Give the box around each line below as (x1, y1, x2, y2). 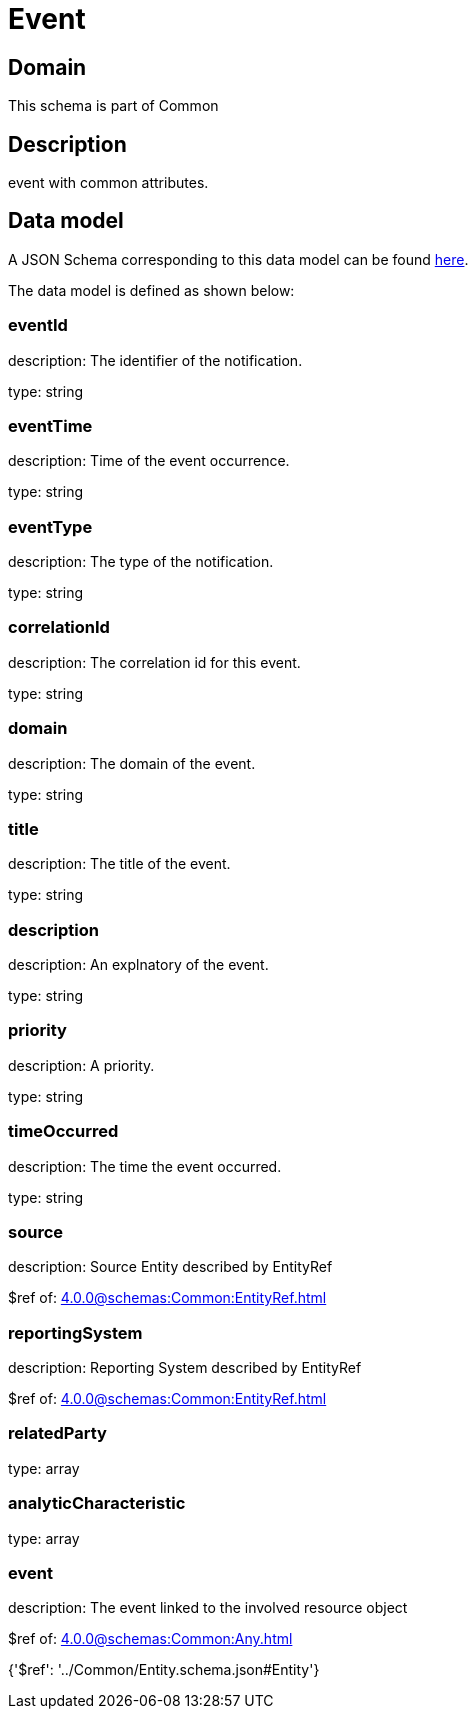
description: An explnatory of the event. (8, 956, 269, 974)
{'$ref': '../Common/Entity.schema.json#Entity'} (8, 1661, 320, 1679)
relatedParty (8, 1423, 107, 1444)
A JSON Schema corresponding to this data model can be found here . (8, 250, 469, 268)
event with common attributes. (8, 174, 209, 192)
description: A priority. (8, 1056, 155, 1074)
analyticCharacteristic (8, 1493, 186, 1514)
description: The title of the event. (8, 855, 231, 873)
